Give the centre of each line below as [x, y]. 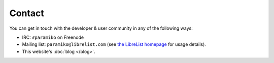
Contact [27, 13]
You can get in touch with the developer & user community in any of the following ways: [101, 28]
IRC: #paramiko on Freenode [53, 37]
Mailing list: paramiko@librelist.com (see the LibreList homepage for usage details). [114, 44]
